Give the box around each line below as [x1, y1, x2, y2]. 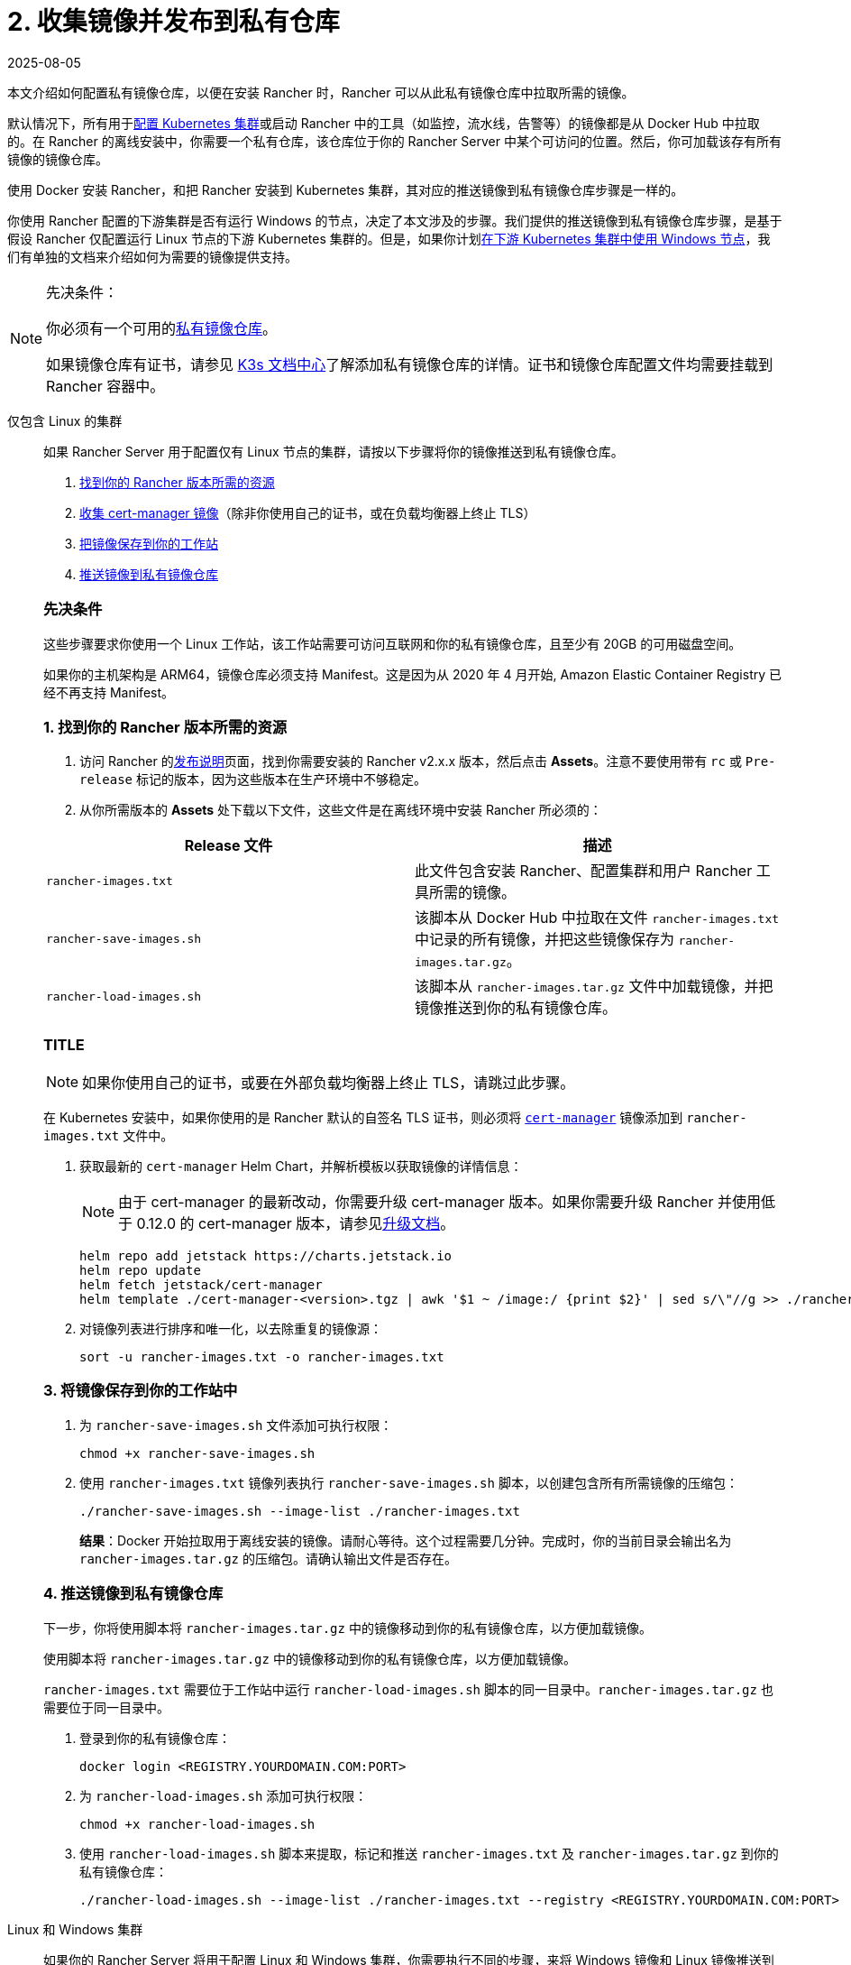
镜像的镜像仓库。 [7, 151, 108, 167]
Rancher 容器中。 [46, 376, 165, 395]
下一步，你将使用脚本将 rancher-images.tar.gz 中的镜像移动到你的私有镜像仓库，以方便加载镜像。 [43, 1619, 652, 1636]
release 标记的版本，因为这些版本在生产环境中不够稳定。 [79, 771, 426, 788]
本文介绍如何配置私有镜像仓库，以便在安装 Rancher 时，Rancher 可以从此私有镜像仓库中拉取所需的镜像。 [7, 84, 635, 100]
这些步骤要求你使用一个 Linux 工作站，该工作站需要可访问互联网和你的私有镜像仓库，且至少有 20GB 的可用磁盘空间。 [43, 635, 742, 651]
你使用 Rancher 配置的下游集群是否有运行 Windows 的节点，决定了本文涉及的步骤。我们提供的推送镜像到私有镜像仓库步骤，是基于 [7, 212, 782, 228]
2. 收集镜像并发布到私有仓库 [7, 6, 340, 37]
